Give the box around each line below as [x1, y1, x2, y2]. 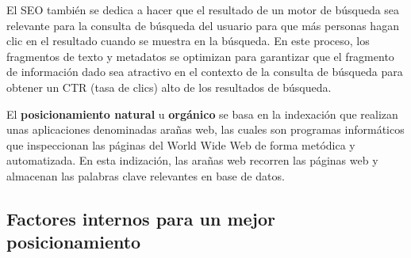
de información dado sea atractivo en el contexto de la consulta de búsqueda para [6, 63, 403, 80]
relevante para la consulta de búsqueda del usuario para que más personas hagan [6, 17, 399, 33]
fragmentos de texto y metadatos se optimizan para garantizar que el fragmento [6, 47, 394, 64]
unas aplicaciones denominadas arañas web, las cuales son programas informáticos [6, 121, 405, 138]
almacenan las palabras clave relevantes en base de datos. [6, 167, 285, 184]
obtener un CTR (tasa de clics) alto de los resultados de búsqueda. [6, 78, 332, 95]
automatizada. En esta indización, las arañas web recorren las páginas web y [6, 152, 378, 169]
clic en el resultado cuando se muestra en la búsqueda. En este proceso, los [6, 32, 370, 49]
